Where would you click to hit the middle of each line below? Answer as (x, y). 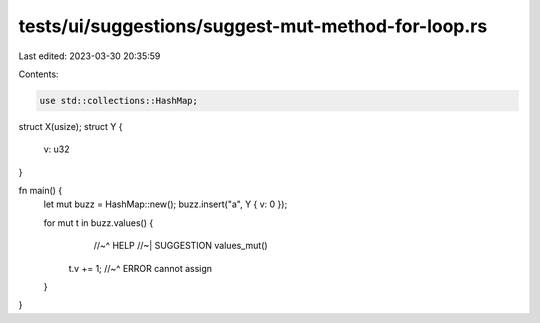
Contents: (38, 74)
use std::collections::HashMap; (119, 100)
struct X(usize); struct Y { (70, 126)
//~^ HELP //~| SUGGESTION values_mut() (181, 246)
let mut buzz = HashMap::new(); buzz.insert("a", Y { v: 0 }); (165, 204)
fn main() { (40, 191)
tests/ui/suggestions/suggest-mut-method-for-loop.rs (253, 26)
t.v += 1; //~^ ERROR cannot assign (140, 268)
